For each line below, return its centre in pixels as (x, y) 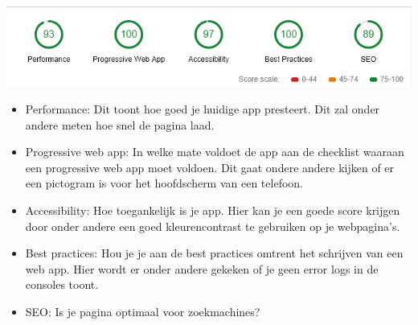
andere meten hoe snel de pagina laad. (120, 124)
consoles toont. (62, 284)
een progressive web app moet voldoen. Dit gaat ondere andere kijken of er (210, 167)
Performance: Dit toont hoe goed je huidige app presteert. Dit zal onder (203, 108)
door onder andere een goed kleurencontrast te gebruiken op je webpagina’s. (213, 226)
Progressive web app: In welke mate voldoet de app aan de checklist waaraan (215, 152)
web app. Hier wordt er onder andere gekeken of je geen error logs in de (202, 268)
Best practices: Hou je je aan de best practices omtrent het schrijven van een (214, 253)
